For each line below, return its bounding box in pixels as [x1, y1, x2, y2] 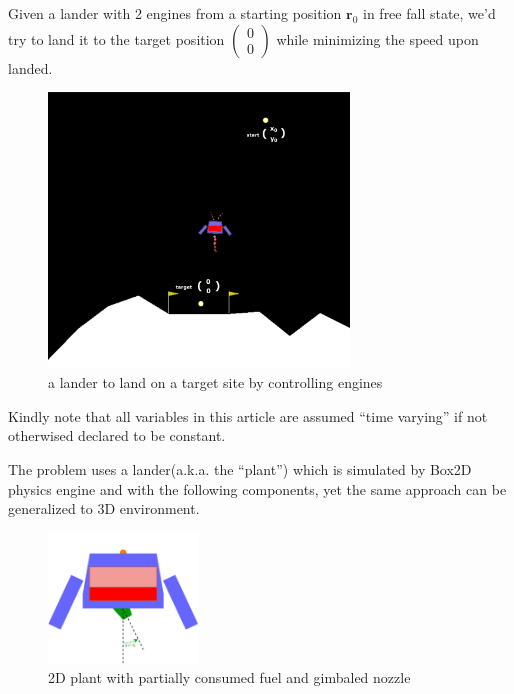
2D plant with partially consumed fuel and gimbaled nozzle [48, 667, 411, 688]
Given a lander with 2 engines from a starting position [8, 3, 342, 23]
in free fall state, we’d [363, 3, 496, 23]
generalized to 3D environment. [8, 498, 200, 519]
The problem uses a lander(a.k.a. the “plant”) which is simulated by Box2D [8, 458, 472, 479]
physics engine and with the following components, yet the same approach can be [8, 478, 507, 499]
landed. [8, 57, 53, 78]
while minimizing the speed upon [276, 28, 479, 49]
